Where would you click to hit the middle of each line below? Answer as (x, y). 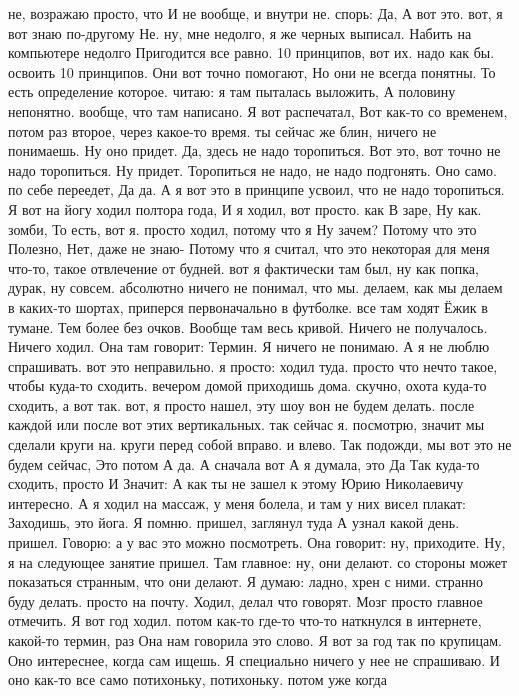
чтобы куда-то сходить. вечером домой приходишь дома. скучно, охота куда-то (247, 385)
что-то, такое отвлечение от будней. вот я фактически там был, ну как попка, (243, 267)
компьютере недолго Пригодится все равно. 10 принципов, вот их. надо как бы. (251, 52)
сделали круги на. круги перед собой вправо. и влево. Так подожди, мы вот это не (260, 444)
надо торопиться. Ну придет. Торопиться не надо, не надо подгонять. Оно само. (253, 169)
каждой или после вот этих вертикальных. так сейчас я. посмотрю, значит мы (246, 424)
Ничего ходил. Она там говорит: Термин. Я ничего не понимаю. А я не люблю (249, 346)
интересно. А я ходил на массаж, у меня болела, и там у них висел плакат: (237, 502)
